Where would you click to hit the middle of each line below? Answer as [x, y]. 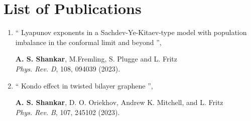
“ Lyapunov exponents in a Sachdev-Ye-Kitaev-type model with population [131, 32]
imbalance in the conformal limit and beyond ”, [88, 42]
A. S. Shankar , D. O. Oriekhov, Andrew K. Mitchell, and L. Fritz [119, 102]
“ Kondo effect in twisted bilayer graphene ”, [84, 85]
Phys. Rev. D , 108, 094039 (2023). [68, 68]
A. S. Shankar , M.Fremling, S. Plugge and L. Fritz [96, 59]
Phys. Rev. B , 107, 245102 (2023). [68, 112]
